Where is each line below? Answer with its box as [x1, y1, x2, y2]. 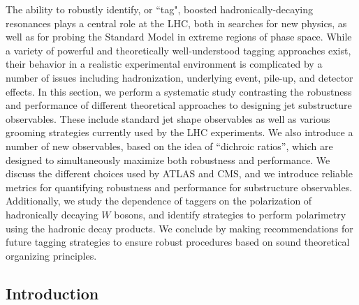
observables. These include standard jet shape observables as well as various [6, 111, 330, 126]
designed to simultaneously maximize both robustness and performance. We [6, 152, 330, 167]
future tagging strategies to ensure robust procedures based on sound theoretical [6, 235, 350, 249]
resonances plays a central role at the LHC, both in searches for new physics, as [6, 15, 347, 30]
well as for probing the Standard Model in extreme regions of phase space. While [6, 29, 352, 44]
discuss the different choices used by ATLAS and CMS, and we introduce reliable [6, 166, 353, 181]
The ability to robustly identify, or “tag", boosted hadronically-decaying [6, 2, 313, 16]
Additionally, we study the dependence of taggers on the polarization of [6, 193, 312, 208]
